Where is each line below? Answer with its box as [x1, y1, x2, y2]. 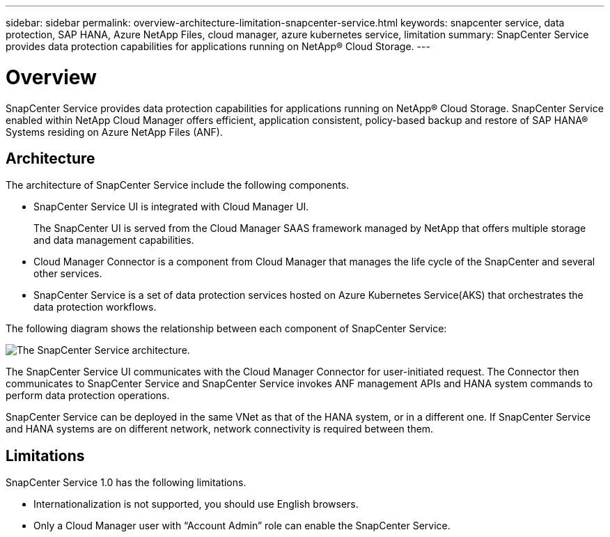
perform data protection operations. [6, 389, 170, 402]
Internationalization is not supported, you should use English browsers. [33, 498, 359, 511]
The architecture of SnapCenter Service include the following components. [6, 179, 350, 192]
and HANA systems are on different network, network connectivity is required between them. [6, 423, 434, 435]
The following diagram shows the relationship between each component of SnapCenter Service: [6, 322, 447, 335]
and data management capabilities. [33, 234, 194, 247]
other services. [33, 267, 102, 280]
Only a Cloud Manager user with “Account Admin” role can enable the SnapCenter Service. [33, 520, 451, 532]
